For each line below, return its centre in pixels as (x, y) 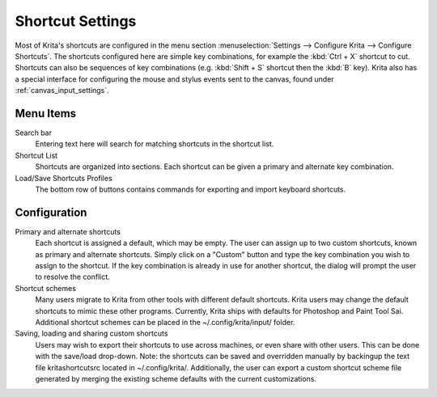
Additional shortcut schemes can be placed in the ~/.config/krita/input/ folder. (165, 322)
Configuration (51, 212)
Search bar (34, 133)
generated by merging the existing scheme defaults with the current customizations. (176, 378)
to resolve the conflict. (73, 277)
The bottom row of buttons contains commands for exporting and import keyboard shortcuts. (191, 189)
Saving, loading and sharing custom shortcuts (91, 334)
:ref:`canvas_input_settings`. (62, 91)
